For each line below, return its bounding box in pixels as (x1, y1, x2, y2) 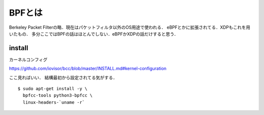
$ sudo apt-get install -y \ (18, 86, 88, 92)
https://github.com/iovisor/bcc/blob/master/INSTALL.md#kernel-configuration (9, 66, 167, 72)
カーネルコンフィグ (9, 57, 48, 62)
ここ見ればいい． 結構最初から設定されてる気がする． (9, 75, 117, 80)
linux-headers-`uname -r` (22, 99, 85, 105)
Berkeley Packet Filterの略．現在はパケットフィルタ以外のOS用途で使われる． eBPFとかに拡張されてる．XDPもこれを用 (9, 24, 250, 30)
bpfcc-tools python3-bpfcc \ (22, 93, 93, 98)
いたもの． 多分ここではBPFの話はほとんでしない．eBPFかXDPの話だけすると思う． (9, 31, 178, 37)
